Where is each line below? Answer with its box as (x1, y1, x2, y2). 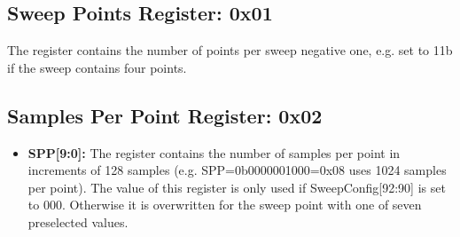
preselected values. (27, 212, 129, 231)
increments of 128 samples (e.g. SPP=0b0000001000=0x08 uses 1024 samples (27, 161, 447, 179)
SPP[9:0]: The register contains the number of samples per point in (27, 143, 401, 162)
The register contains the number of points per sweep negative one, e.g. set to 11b (7, 41, 453, 59)
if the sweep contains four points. (7, 58, 187, 76)
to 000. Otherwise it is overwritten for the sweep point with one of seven (27, 195, 422, 214)
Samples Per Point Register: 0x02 (7, 101, 323, 129)
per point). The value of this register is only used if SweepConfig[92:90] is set (27, 178, 446, 196)
